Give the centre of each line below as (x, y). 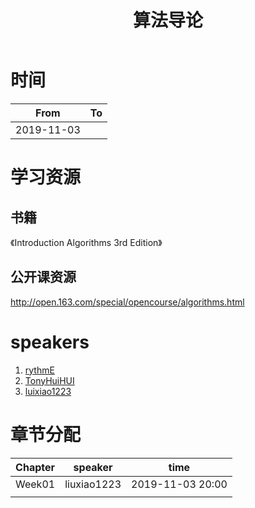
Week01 (35, 484)
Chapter (35, 467)
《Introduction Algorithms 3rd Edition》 (86, 242)
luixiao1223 (48, 391)
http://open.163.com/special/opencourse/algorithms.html (127, 302)
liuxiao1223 (93, 484)
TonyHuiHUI (49, 380)
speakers (50, 342)
